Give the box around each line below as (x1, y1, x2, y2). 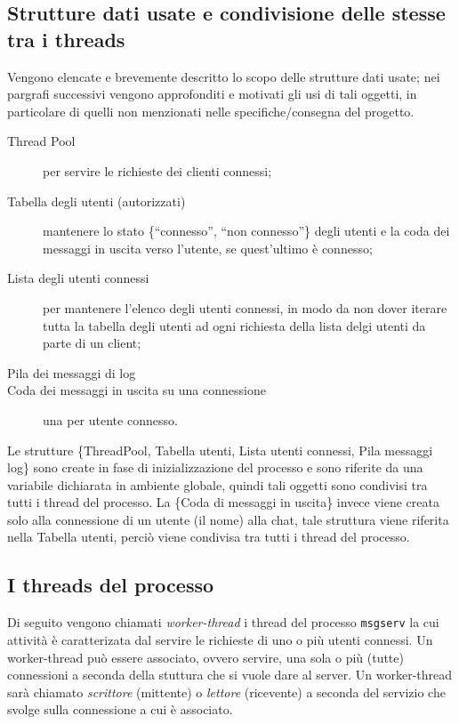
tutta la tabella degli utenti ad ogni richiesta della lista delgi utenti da (43, 316, 426, 334)
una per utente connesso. (43, 410, 178, 429)
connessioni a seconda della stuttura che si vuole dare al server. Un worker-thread (7, 665, 453, 684)
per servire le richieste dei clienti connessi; (43, 161, 272, 180)
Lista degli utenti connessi (7, 269, 149, 287)
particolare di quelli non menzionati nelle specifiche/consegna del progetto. (7, 101, 415, 120)
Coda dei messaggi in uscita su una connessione (7, 381, 266, 399)
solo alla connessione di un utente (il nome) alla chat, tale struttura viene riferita (7, 510, 449, 528)
